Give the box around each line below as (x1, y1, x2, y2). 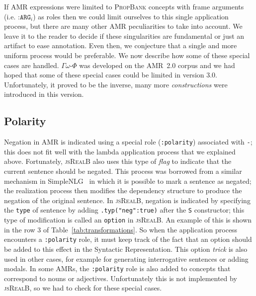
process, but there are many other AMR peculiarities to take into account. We (4, 21, 243, 31)
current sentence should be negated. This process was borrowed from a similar (4, 165, 242, 176)
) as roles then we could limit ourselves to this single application (33, 11, 229, 21)
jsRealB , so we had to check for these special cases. (4, 283, 162, 293)
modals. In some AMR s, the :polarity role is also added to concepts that (4, 263, 231, 274)
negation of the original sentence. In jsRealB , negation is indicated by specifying (4, 195, 251, 205)
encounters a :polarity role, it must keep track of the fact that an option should (4, 234, 252, 244)
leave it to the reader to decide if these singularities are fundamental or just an (4, 30, 245, 41)
